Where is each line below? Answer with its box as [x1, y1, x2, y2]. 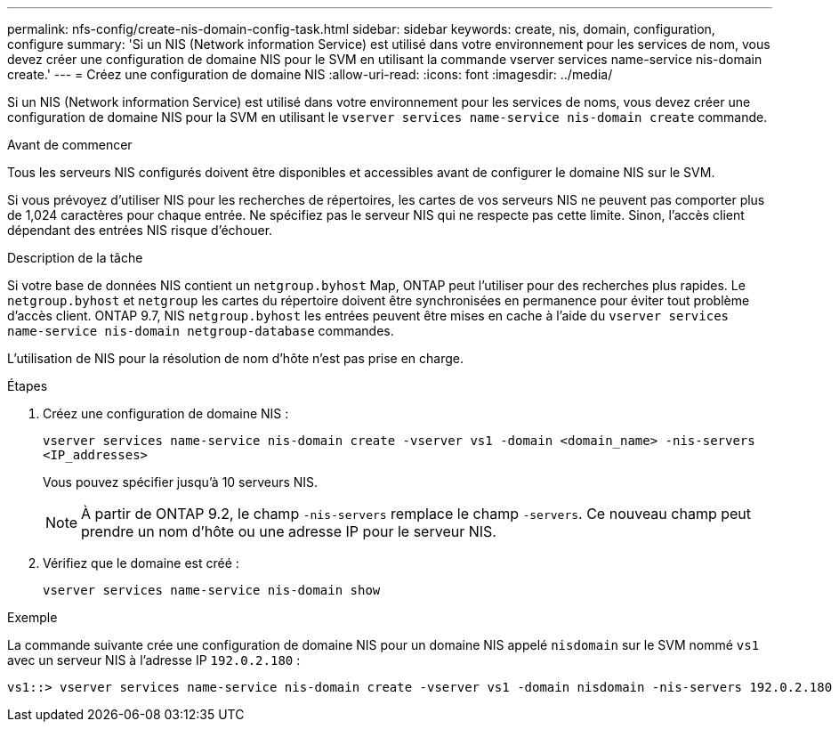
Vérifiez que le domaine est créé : [43, 555, 239, 571]
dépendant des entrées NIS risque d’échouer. [7, 223, 273, 238]
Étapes [7, 378, 48, 393]
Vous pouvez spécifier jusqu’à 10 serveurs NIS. [43, 474, 319, 490]
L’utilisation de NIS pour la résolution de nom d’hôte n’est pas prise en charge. [7, 351, 464, 366]
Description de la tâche [7, 250, 143, 265]
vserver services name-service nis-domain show [43, 583, 381, 597]
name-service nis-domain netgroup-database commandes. [7, 323, 394, 338]
